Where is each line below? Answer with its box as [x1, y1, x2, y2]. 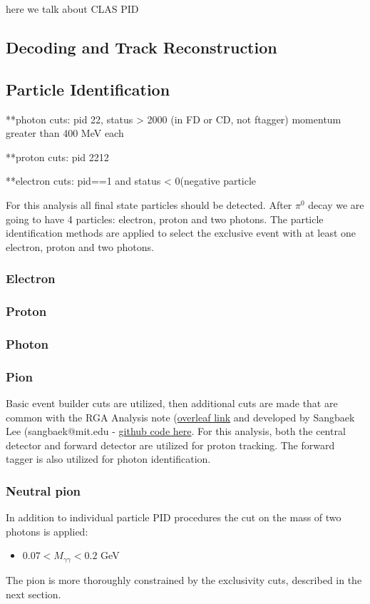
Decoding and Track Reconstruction [6, 36, 277, 58]
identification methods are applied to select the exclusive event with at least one [6, 225, 356, 240]
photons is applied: [6, 523, 88, 538]
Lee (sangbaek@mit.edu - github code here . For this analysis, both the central [6, 424, 346, 439]
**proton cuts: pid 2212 [6, 149, 109, 164]
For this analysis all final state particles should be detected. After [6, 197, 292, 212]
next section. [6, 586, 61, 601]
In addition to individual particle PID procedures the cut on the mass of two [6, 510, 341, 525]
